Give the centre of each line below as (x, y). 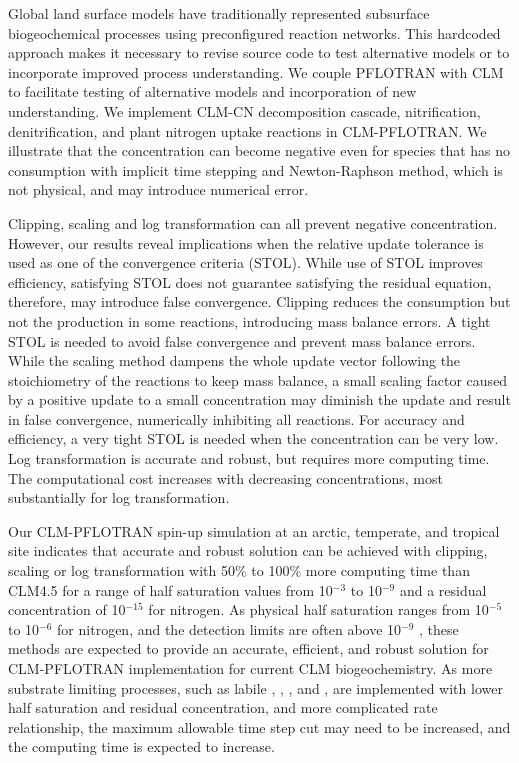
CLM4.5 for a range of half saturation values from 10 (170, 589)
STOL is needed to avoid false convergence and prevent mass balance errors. (242, 340)
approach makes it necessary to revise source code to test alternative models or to (259, 52)
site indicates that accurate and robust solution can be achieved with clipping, (248, 550)
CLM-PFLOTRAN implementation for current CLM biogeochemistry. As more (250, 668)
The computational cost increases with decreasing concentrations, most (225, 477)
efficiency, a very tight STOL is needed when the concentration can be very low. (253, 438)
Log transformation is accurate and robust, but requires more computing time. (249, 458)
